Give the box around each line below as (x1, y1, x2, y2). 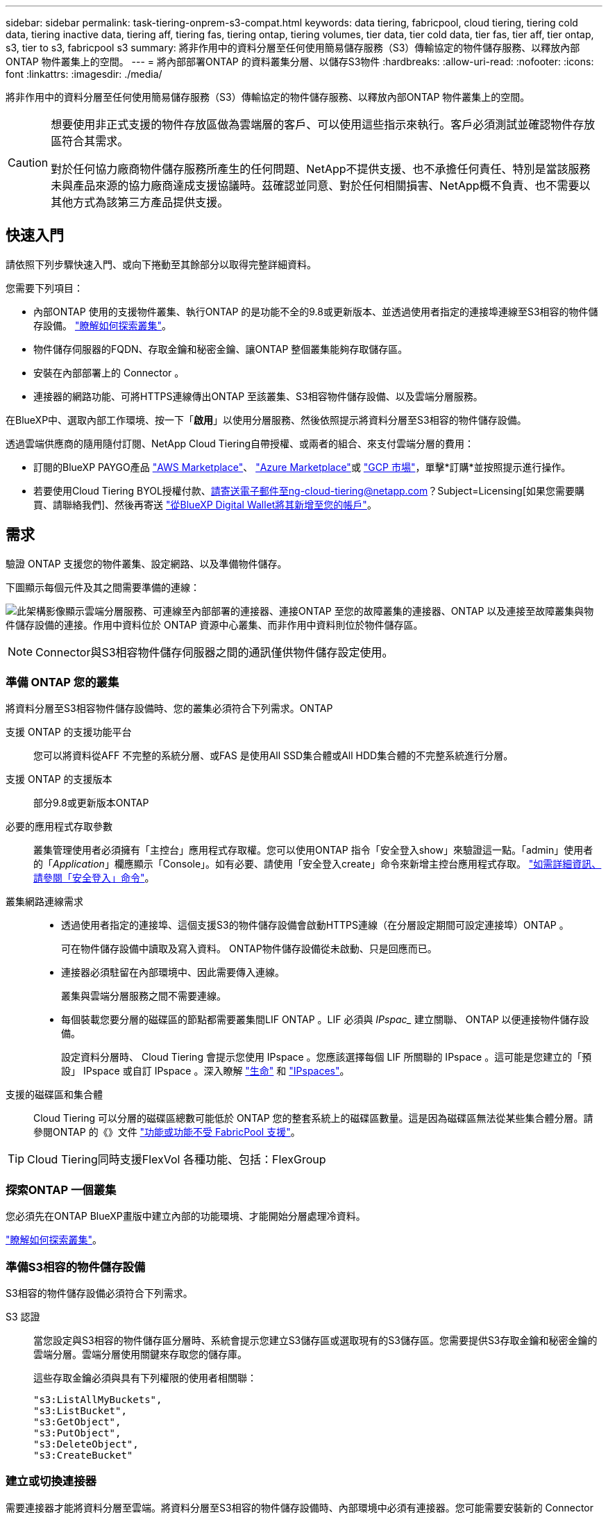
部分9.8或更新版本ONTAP (33, 797, 149, 809)
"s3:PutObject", (33, 1427, 121, 1439)
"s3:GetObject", (33, 1416, 121, 1427)
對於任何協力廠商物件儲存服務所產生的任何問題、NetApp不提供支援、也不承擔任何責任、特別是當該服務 (51, 162, 591, 176)
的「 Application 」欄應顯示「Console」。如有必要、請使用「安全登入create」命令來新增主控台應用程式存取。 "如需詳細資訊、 (33, 858, 602, 870)
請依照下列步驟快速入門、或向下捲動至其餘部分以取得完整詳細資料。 (6, 258, 316, 270)
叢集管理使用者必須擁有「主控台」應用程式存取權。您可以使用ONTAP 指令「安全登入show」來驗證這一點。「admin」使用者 (33, 844, 593, 856)
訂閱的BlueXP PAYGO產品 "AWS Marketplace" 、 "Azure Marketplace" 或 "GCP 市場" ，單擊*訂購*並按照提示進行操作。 (33, 461, 571, 473)
